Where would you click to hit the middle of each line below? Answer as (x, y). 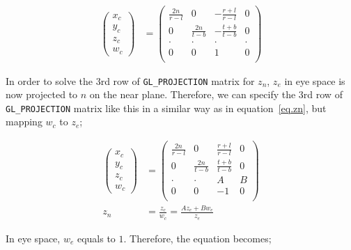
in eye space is (315, 80)
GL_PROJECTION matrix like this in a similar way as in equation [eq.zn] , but (166, 108)
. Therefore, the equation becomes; (197, 238)
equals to (96, 238)
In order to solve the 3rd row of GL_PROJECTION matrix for (130, 80)
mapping (24, 122)
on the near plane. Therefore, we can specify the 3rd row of (216, 94)
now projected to (42, 94)
